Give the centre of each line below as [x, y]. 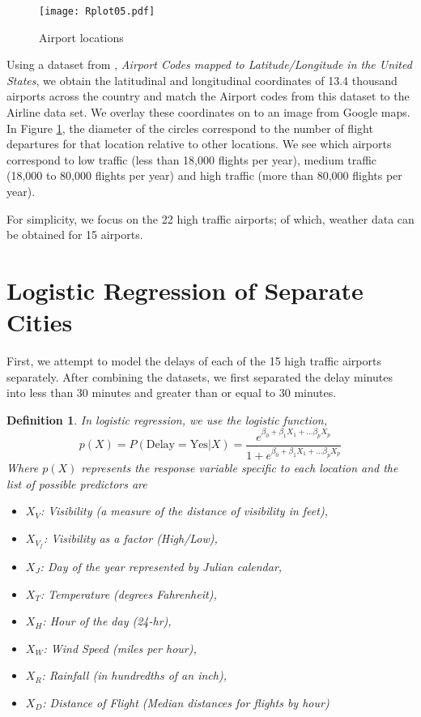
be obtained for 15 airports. [75, 235]
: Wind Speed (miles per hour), [120, 648]
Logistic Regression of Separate [185, 290]
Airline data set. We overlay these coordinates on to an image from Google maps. [208, 112]
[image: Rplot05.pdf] [97, 11]
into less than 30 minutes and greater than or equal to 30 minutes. [172, 393]
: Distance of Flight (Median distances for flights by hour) [186, 702]
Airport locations [81, 37]
